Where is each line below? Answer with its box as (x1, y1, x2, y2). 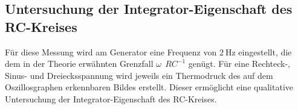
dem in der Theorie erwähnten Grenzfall (5, 57, 154, 70)
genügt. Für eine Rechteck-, (188, 57, 290, 70)
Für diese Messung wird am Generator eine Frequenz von (5, 45, 217, 58)
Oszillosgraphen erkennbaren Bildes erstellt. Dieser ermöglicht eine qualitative (5, 81, 293, 93)
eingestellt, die (238, 45, 292, 58)
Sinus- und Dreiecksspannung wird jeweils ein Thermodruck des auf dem (5, 69, 273, 81)
